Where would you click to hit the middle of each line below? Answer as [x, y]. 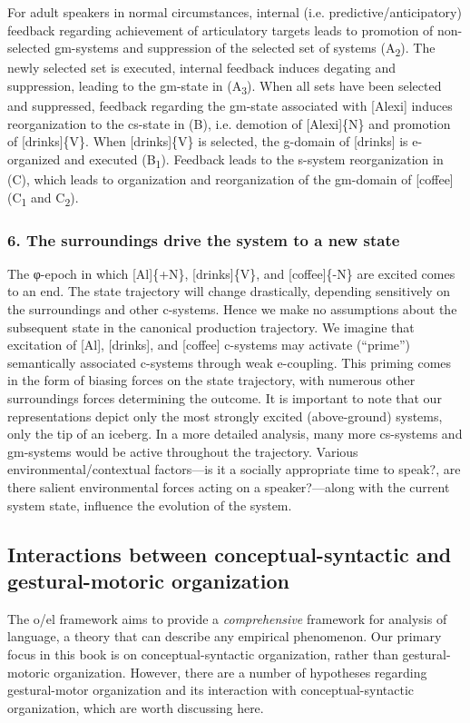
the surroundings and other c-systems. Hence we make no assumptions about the [232, 309]
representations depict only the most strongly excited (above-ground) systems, [225, 416]
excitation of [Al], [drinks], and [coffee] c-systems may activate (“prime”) [209, 345]
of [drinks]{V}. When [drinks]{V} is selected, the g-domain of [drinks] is [208, 141]
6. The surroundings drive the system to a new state [204, 239]
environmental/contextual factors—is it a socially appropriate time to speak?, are [234, 469]
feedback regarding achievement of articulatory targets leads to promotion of [220, 30]
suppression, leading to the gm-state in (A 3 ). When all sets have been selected [225, 86]
